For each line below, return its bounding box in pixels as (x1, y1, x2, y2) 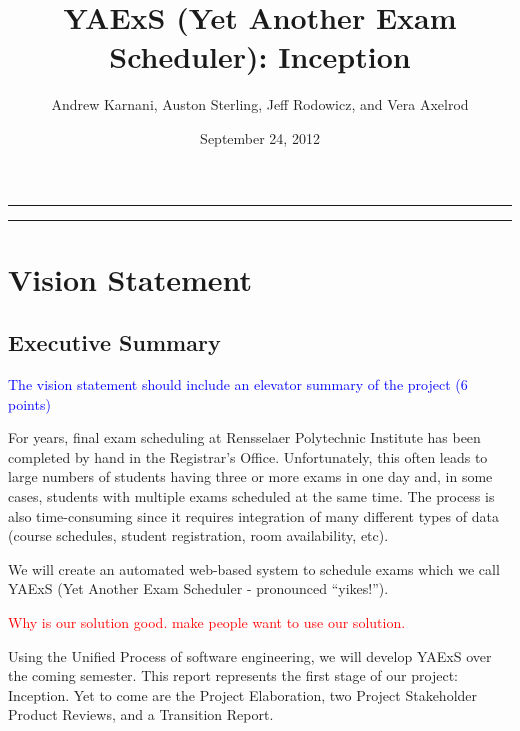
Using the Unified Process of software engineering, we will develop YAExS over (8, 645, 492, 666)
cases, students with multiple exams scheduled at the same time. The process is (8, 486, 495, 507)
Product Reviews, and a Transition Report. (8, 704, 274, 725)
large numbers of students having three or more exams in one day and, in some (8, 466, 493, 487)
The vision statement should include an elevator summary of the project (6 (8, 374, 468, 395)
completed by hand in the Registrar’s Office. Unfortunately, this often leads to (8, 446, 488, 467)
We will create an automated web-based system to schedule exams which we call (8, 558, 500, 579)
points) (8, 393, 51, 414)
